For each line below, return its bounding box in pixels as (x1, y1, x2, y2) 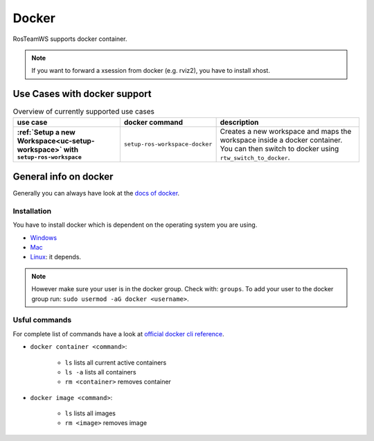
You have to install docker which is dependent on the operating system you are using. (12, 220, 258, 229)
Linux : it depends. (30, 253, 82, 261)
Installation (12, 206, 52, 216)
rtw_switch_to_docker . (220, 153, 290, 162)
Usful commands (12, 315, 72, 325)
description (220, 117, 259, 127)
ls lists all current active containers (64, 358, 167, 367)
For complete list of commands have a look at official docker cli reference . (12, 329, 224, 338)
